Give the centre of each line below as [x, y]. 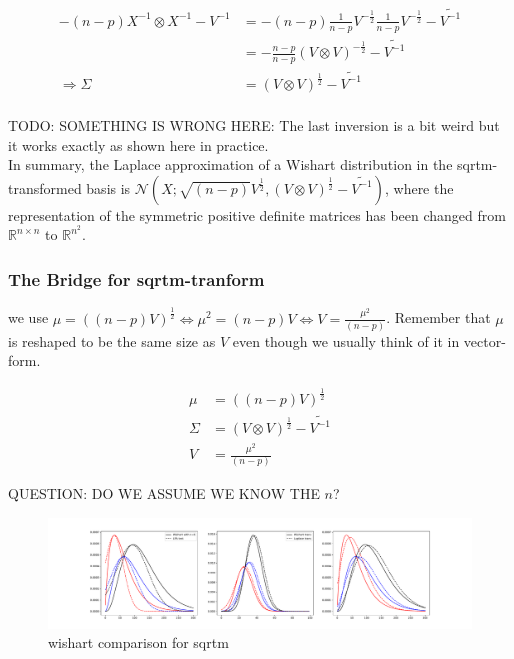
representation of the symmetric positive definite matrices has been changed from [257, 214]
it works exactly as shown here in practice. [138, 144]
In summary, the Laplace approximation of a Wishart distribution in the [230, 164]
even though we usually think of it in [346, 340]
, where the [419, 187]
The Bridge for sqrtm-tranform [136, 278]
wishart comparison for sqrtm [138, 642]
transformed [45, 187]
